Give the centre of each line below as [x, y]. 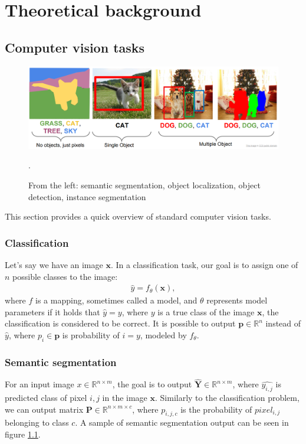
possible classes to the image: [65, 276]
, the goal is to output [152, 384]
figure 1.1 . [23, 434]
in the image [125, 398]
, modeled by [163, 335]
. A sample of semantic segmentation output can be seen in [182, 422]
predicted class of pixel [46, 398]
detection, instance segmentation [87, 196]
